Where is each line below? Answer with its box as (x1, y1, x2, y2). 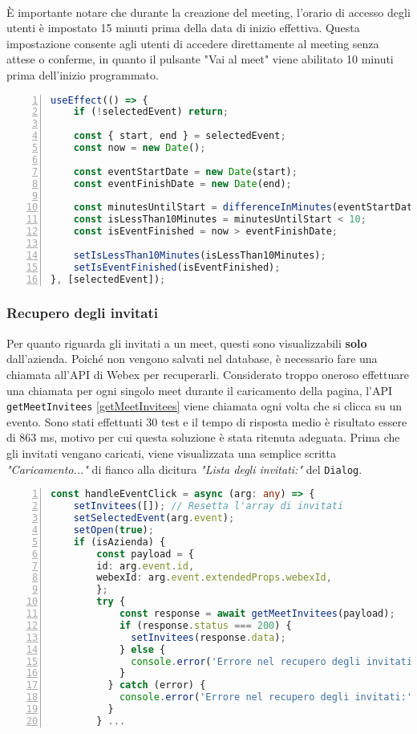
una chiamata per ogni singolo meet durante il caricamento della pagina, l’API (6, 381, 393, 398)
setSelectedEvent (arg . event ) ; (73, 512, 235, 524)
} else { (119, 643, 166, 655)
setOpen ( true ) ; (73, 524, 154, 536)
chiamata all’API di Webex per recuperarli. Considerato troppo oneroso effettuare (6, 365, 409, 382)
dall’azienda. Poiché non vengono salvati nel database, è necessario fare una (6, 350, 378, 367)
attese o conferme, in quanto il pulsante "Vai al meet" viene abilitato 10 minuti (6, 51, 394, 67)
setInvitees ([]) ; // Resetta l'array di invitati (73, 500, 344, 512)
